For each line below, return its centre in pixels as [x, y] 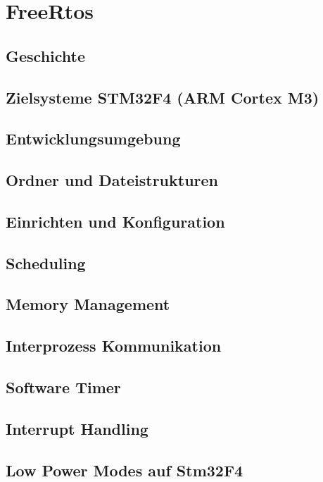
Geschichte [46, 55]
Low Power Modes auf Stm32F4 [125, 470]
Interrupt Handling [77, 428]
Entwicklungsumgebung [93, 138]
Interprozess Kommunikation [114, 346]
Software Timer [63, 387]
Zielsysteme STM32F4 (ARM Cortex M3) [163, 97]
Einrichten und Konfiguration [115, 221]
